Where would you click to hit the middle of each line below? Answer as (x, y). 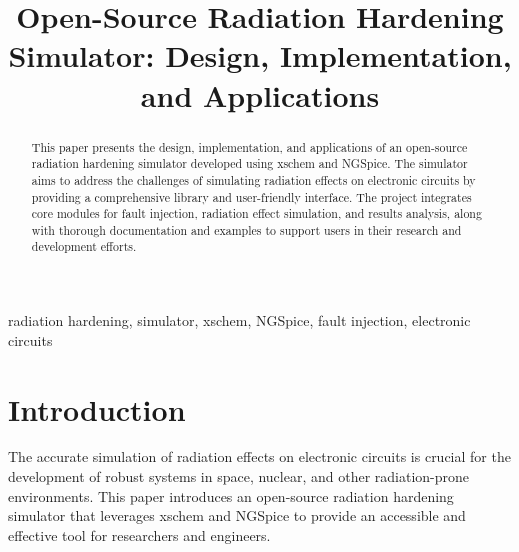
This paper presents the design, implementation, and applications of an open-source (249, 146)
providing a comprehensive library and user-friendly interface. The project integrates (251, 196)
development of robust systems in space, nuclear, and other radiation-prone (239, 476)
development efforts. (84, 246)
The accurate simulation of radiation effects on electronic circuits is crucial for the (259, 456)
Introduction (97, 408)
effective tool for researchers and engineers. (139, 534)
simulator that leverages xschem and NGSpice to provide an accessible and (237, 515)
